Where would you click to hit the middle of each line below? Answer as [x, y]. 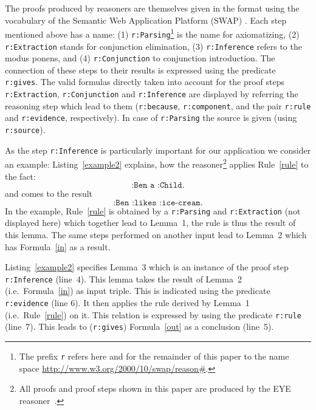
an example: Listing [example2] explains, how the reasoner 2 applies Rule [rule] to [157, 163]
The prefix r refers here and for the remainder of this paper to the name [154, 356]
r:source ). [25, 130]
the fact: [20, 176]
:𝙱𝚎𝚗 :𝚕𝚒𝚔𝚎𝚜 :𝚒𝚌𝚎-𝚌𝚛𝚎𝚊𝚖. [158, 203]
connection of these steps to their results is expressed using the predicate [140, 70]
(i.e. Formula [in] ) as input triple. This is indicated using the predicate [138, 291]
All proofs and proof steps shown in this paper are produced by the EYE [155, 388]
